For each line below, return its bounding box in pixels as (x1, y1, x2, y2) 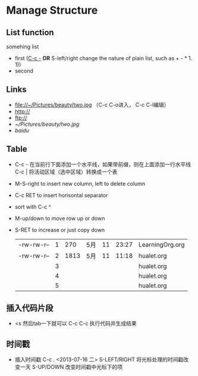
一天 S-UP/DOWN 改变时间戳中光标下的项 (20, 363, 123, 371)
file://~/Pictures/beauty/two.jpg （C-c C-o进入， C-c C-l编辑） (14, 101, 169, 108)
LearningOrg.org (139, 240, 185, 248)
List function (6, 27, 55, 38)
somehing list (6, 43, 39, 50)
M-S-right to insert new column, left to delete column (14, 180, 146, 187)
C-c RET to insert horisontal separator (14, 191, 108, 198)
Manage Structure (6, 4, 98, 17)
